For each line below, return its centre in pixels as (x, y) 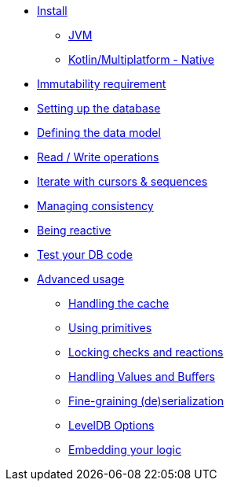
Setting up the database (99, 108)
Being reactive (74, 230)
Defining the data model (99, 133)
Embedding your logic (125, 450)
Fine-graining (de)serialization (146, 401)
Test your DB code (85, 255)
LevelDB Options (111, 425)
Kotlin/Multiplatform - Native (141, 59)
